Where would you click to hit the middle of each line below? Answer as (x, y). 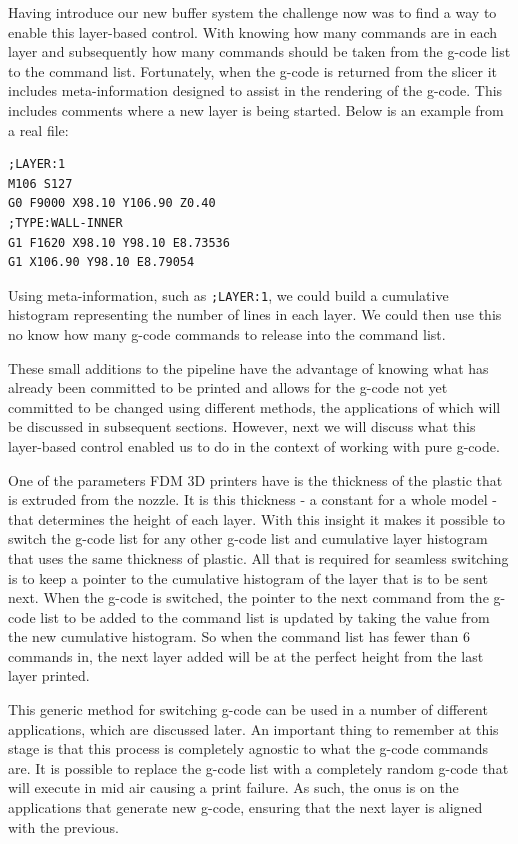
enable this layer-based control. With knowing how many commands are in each (253, 31)
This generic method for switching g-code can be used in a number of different (248, 709)
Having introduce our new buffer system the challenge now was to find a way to (252, 12)
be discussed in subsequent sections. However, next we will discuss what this (242, 426)
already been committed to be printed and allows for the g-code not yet (228, 387)
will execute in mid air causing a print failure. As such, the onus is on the (233, 787)
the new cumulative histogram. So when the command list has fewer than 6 (239, 636)
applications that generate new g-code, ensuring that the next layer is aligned (245, 807)
